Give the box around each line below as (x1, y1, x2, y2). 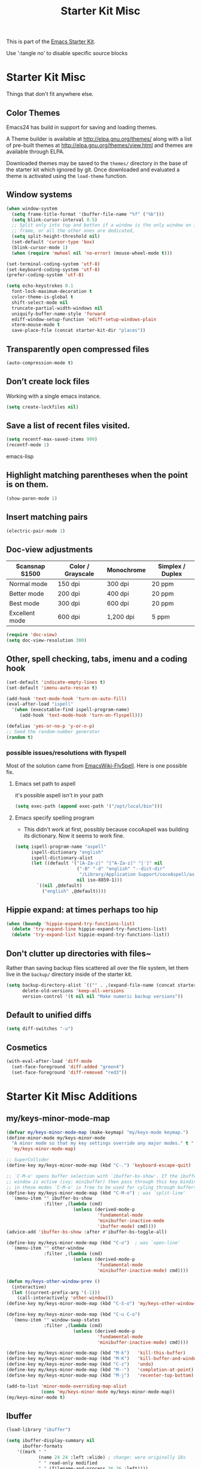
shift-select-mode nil (11, 300, 68, 306)
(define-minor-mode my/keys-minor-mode (6, 1135, 106, 1141)
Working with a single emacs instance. (6, 392, 102, 400)
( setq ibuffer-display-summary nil (6, 1438, 95, 1444)
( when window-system (6, 205, 58, 211)
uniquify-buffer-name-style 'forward (11, 310, 106, 317)
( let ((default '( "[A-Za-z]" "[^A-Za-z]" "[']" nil (31, 860, 163, 866)
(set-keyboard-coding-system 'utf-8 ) (6, 267, 100, 273)
